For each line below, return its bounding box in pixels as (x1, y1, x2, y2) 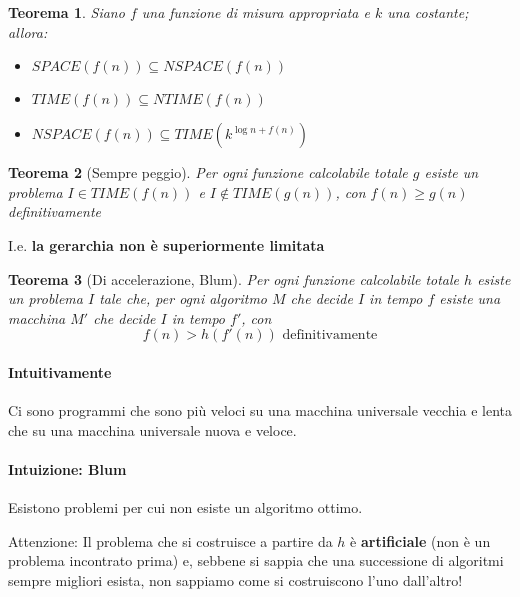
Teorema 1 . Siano (8, 2, 125, 22)
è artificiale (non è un (350, 530, 491, 551)
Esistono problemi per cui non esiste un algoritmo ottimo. (8, 497, 363, 518)
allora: (8, 21, 48, 42)
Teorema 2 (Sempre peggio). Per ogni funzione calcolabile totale (8, 162, 408, 183)
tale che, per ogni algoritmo (99, 288, 267, 309)
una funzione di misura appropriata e (141, 2, 370, 22)
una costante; (387, 2, 469, 22)
